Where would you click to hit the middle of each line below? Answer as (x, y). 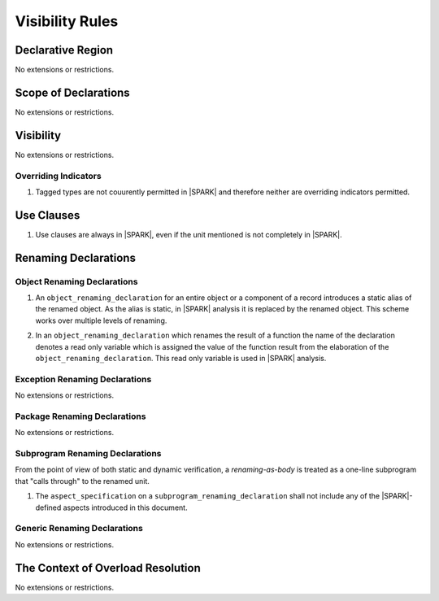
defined (48, 507)
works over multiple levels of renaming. (101, 320)
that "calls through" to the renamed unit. (83, 481)
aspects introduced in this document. (125, 507)
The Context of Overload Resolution (108, 568)
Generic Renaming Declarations (79, 529)
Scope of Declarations (72, 92)
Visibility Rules (67, 21)
